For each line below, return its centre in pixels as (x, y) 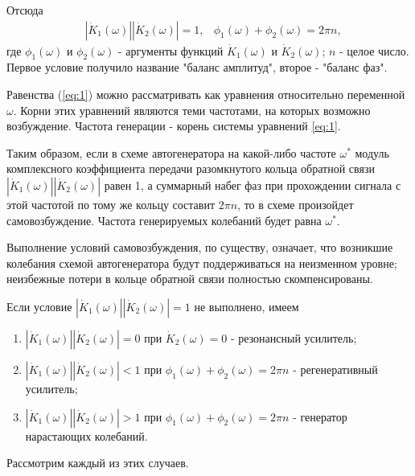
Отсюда (25, 10)
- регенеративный (335, 369)
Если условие (39, 306)
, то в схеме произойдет (296, 204)
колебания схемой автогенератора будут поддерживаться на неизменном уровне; (202, 263)
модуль (372, 152)
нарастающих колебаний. (86, 435)
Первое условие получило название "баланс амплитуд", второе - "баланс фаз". (197, 67)
